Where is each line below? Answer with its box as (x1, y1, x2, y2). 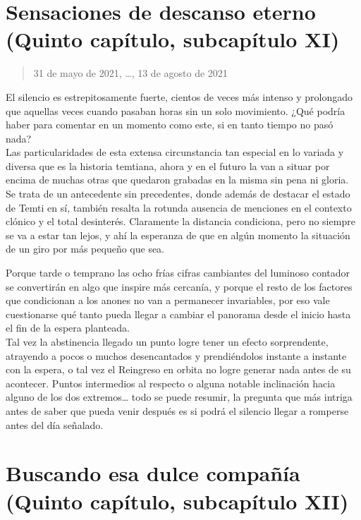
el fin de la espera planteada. (6, 320, 130, 335)
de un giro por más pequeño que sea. (6, 241, 165, 256)
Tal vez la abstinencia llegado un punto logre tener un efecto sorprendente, (6, 334, 329, 349)
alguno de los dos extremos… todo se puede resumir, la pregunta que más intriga (6, 389, 353, 404)
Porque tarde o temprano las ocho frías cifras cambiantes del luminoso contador (6, 265, 350, 280)
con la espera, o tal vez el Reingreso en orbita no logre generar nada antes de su (6, 362, 351, 377)
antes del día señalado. (6, 417, 104, 432)
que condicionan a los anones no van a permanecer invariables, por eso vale (6, 293, 330, 308)
